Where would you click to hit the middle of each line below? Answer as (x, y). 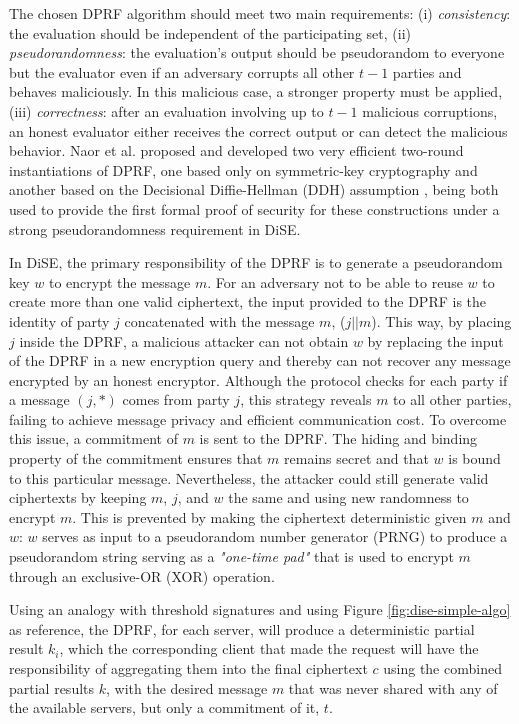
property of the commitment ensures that (136, 458)
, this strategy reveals (306, 399)
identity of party (59, 320)
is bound (474, 458)
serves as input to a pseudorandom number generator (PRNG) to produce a (275, 536)
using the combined (442, 668)
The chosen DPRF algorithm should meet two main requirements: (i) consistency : (260, 13)
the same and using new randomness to (348, 497)
